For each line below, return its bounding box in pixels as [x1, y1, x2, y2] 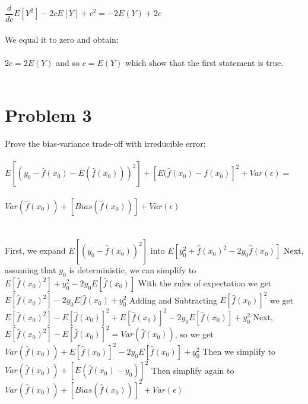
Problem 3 [5, 103, 92, 127]
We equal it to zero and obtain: [5, 33, 119, 45]
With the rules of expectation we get [138, 276, 272, 289]
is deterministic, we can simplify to [69, 264, 196, 276]
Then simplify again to [151, 364, 234, 376]
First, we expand [5, 244, 66, 257]
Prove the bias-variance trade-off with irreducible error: [5, 137, 206, 150]
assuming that [5, 264, 56, 276]
